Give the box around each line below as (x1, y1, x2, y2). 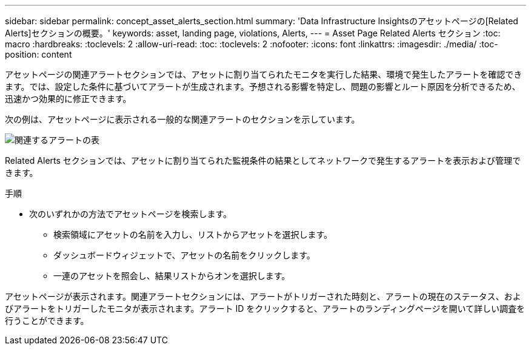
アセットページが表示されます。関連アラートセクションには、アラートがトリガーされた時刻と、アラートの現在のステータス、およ (5, 291, 521, 301)
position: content (5, 49, 72, 59)
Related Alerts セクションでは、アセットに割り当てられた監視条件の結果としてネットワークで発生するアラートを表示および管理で (5, 155, 521, 166)
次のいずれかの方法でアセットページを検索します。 (29, 209, 232, 219)
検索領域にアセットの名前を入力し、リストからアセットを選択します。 (53, 229, 333, 240)
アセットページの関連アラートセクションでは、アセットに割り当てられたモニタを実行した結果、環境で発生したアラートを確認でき (5, 69, 523, 79)
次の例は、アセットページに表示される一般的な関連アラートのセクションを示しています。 (5, 114, 360, 124)
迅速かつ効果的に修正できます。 (5, 93, 132, 104)
